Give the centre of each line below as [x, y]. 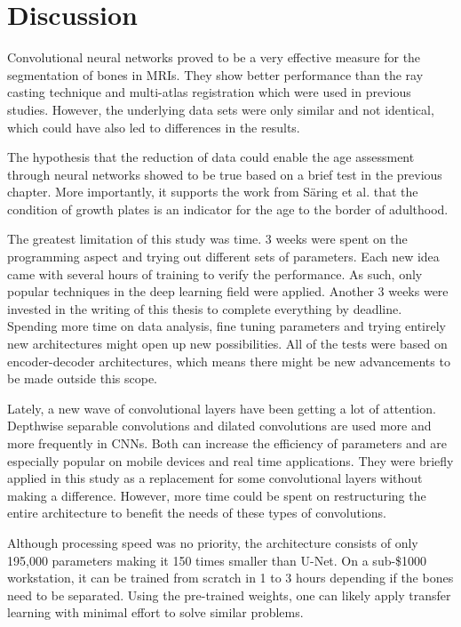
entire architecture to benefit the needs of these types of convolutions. [197, 513]
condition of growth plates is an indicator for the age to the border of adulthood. [228, 209]
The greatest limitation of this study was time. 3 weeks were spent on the [207, 239]
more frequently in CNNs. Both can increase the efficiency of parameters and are [227, 443]
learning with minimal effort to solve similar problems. [155, 612]
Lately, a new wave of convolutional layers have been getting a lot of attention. [222, 408]
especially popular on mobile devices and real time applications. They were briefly [230, 460]
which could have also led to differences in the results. [154, 127]
